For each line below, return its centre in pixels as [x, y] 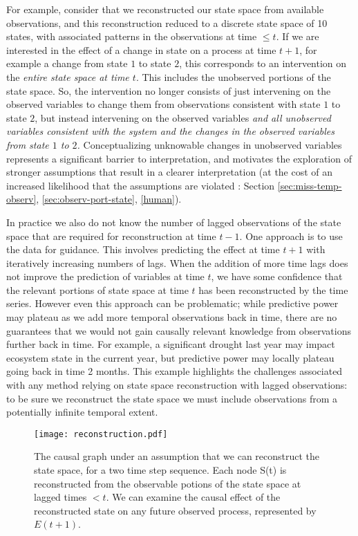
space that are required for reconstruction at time [111, 235]
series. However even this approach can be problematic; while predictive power [172, 303]
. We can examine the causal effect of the [193, 497]
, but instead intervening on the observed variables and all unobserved [183, 117]
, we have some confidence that [277, 276]
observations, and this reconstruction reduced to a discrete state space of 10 [167, 22]
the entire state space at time [68, 76]
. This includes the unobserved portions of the [233, 76]
